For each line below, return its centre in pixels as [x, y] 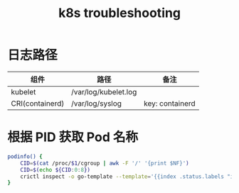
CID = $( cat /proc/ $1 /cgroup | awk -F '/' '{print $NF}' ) [105, 163]
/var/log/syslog [96, 103]
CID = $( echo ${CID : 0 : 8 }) [55, 170]
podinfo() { [25, 156]
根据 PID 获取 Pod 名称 [73, 137]
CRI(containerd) [38, 103]
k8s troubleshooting [119, 13]
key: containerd [169, 103]
